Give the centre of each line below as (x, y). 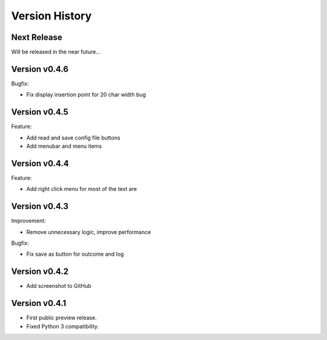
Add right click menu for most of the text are (82, 189)
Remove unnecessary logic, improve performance (89, 232)
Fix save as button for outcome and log (75, 254)
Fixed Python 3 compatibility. (63, 326)
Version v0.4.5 (40, 112)
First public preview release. (61, 318)
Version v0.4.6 (40, 69)
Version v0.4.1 (39, 303)
